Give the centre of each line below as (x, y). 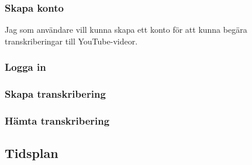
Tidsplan (32, 153)
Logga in (25, 67)
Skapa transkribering (55, 94)
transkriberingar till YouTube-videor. (71, 41)
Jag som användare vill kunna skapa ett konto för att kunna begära (126, 30)
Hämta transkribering (57, 121)
